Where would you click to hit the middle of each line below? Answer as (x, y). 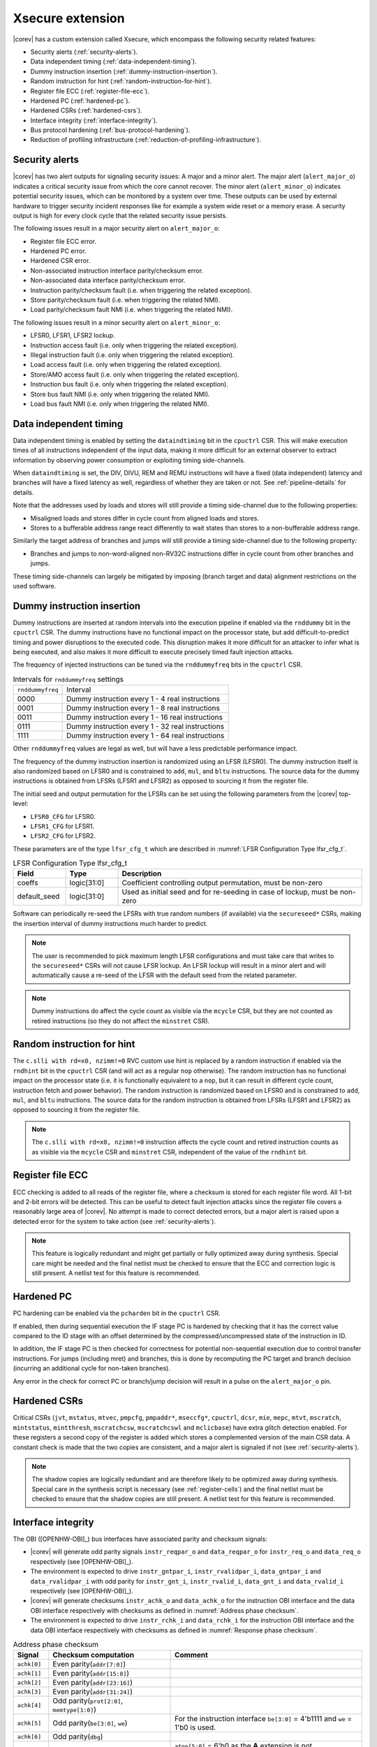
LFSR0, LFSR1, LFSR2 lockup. (73, 335)
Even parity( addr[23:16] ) (93, 1683)
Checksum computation (94, 1655)
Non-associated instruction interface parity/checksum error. (117, 270)
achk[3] (29, 1691)
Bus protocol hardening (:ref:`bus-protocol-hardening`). (110, 130)
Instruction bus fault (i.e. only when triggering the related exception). (129, 384)
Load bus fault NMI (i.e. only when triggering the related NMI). (120, 404)
